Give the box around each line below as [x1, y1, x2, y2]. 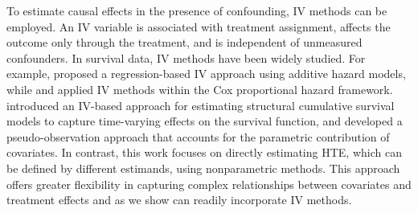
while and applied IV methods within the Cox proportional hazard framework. [6, 80, 393, 97]
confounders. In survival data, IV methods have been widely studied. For [6, 49, 366, 66]
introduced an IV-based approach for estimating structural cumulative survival [6, 96, 395, 113]
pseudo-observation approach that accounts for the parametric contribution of [6, 128, 390, 145]
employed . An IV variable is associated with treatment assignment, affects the [6, 18, 391, 35]
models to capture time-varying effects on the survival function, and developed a [6, 113, 403, 129]
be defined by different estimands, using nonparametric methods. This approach [6, 159, 400, 176]
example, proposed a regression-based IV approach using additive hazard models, [6, 65, 406, 82]
